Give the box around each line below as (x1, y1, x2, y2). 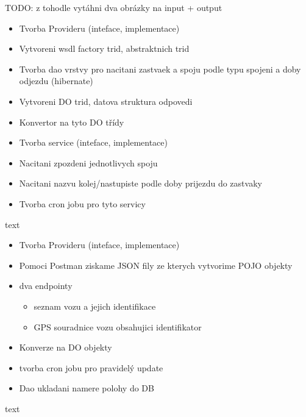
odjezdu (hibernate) (19, 74, 93, 87)
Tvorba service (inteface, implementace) (19, 136, 168, 149)
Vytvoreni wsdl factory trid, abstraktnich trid (19, 42, 190, 55)
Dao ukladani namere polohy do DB (19, 382, 154, 394)
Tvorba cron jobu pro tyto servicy (19, 197, 146, 210)
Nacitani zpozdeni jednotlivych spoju (19, 156, 158, 169)
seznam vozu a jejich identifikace (34, 299, 156, 312)
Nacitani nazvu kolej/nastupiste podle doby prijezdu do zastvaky (19, 177, 262, 190)
